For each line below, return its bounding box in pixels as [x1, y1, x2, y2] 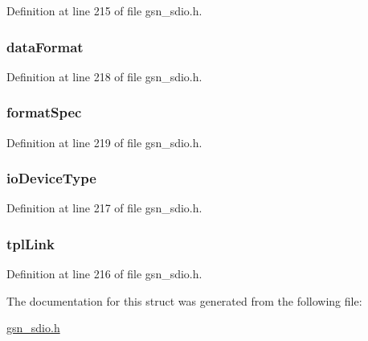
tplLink [6, 233, 55, 253]
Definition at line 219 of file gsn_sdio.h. [6, 134, 202, 150]
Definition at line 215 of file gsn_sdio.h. [6, 2, 202, 18]
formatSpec [6, 102, 82, 122]
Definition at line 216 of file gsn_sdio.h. [6, 265, 202, 282]
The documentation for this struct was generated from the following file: [6, 292, 362, 309]
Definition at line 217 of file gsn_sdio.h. [6, 199, 202, 216]
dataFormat [6, 36, 84, 56]
